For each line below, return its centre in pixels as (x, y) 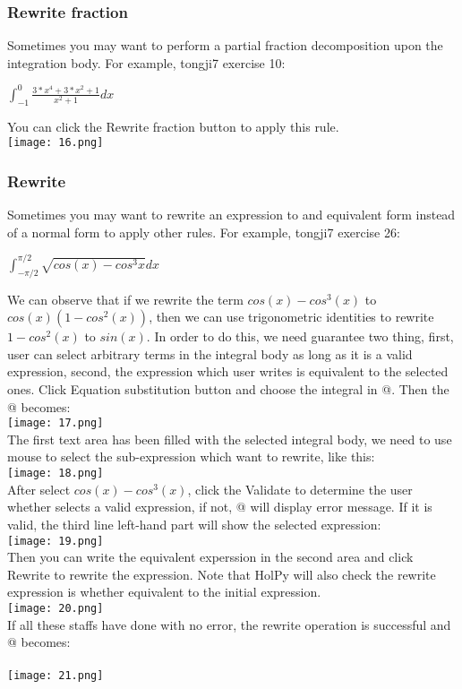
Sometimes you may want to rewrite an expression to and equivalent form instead (231, 215)
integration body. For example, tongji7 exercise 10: (146, 62)
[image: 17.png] (56, 423)
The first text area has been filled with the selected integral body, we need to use (230, 439)
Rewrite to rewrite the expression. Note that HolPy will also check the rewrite (222, 574)
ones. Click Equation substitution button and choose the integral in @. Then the (228, 389)
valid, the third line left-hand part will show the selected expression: (194, 524)
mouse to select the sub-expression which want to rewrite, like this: (191, 456)
